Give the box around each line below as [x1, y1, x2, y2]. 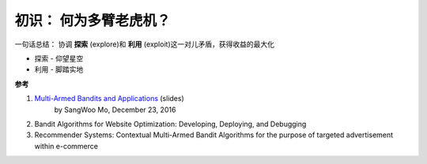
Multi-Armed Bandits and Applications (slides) [34, 94, 185, 103]
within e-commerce [34, 141, 99, 151]
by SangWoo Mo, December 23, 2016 [54, 105, 176, 114]
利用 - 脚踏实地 [34, 65, 84, 74]
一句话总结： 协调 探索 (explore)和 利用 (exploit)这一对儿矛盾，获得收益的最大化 [14, 39, 274, 49]
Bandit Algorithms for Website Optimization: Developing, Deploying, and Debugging [34, 119, 307, 129]
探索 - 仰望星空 [34, 54, 84, 63]
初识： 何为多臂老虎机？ [14, 12, 171, 29]
